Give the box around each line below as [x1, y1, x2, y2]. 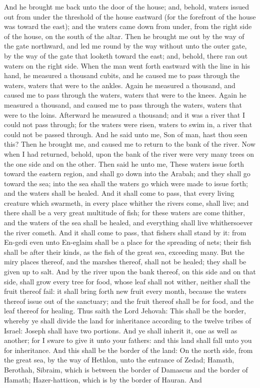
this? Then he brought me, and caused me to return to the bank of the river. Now [4, 139, 255, 149]
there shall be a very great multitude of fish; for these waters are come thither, [4, 207, 245, 218]
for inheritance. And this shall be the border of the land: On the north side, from [4, 344, 253, 355]
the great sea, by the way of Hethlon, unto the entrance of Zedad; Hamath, [4, 354, 234, 365]
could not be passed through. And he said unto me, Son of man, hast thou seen [4, 129, 247, 139]
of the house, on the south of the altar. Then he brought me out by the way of [4, 31, 244, 41]
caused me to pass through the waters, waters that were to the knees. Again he [4, 90, 246, 100]
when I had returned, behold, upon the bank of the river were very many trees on [4, 148, 254, 159]
